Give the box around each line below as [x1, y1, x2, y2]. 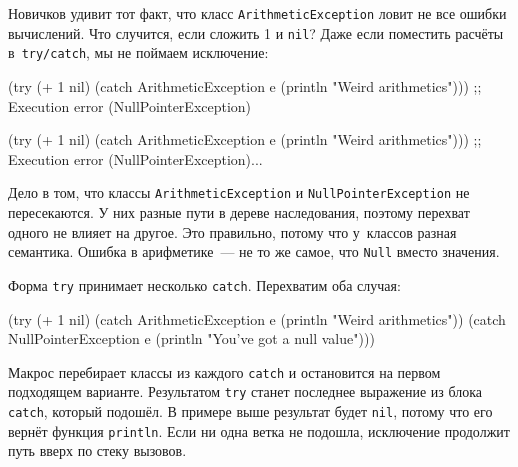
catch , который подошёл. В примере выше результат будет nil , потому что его [8, 401, 493, 421]
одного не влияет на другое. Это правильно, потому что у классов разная [8, 221, 457, 242]
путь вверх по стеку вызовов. [8, 440, 187, 461]
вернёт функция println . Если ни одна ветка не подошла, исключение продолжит [8, 420, 510, 441]
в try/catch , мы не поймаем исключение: [8, 42, 269, 63]
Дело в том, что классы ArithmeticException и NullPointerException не [8, 182, 470, 203]
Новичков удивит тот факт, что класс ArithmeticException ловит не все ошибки [8, 3, 507, 23]
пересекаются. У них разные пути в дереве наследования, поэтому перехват [8, 202, 470, 222]
